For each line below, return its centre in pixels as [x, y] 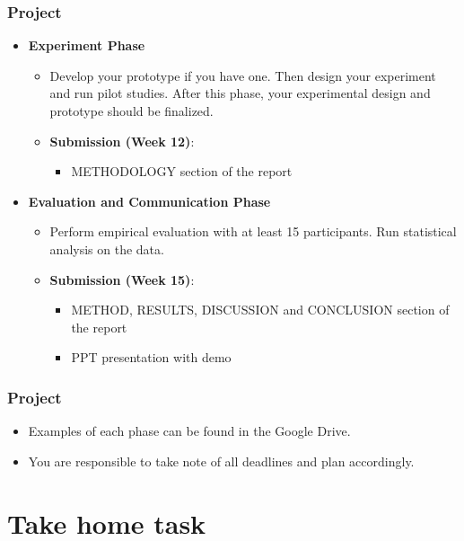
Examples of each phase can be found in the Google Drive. [189, 431]
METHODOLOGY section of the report [182, 171]
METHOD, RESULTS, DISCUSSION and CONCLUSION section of [260, 310]
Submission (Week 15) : [122, 279]
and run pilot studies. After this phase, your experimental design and [240, 93]
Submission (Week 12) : [122, 141]
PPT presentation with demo [151, 357]
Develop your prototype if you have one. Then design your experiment [243, 75]
